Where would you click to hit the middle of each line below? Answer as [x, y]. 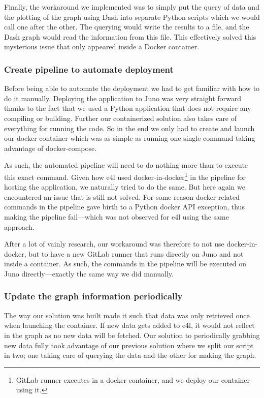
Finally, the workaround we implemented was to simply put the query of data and [132, 7]
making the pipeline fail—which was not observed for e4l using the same [117, 216]
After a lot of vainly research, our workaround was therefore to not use [114, 244]
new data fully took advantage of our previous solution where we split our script [129, 345]
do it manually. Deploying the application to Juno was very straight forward [123, 98]
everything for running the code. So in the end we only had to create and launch [129, 128]
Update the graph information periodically [93, 296]
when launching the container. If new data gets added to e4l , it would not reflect [129, 325]
